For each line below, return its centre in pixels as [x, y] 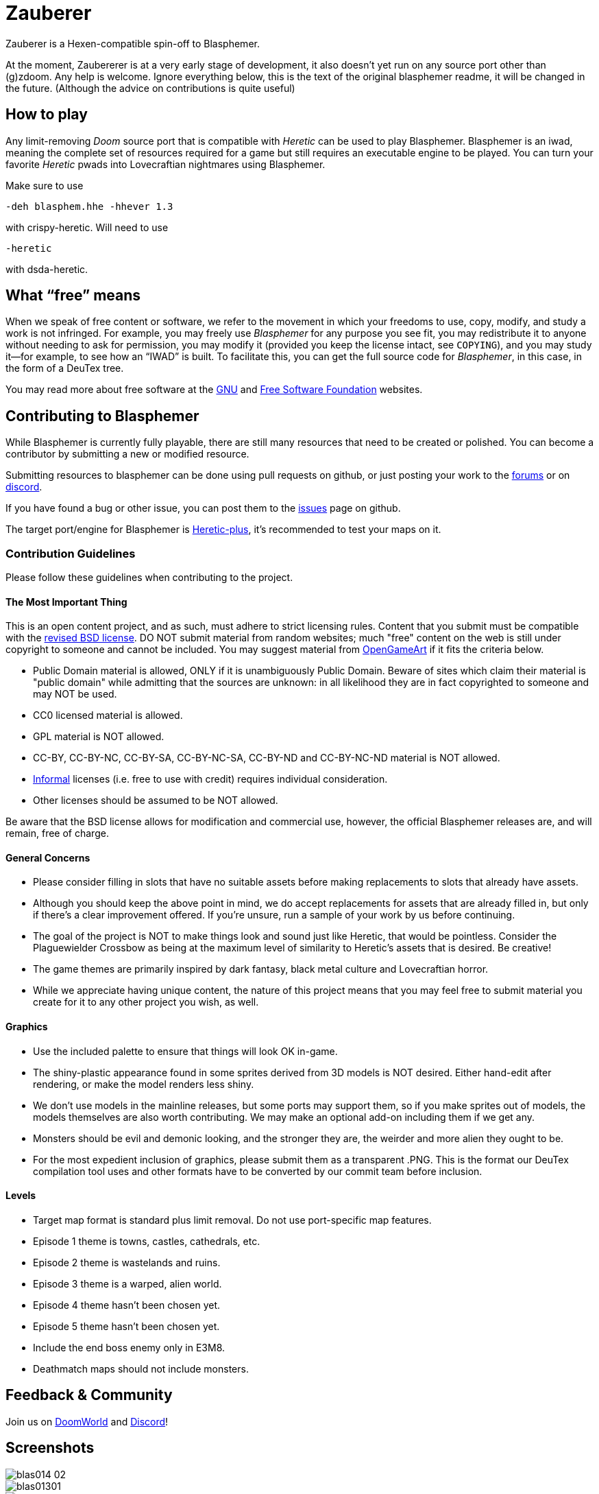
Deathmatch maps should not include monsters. [141, 1368]
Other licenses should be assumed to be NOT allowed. [156, 801]
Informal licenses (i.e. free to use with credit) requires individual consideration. [210, 779]
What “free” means [73, 296]
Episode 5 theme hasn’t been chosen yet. [126, 1326]
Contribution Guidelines [71, 553]
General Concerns [48, 857]
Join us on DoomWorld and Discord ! [87, 1421]
